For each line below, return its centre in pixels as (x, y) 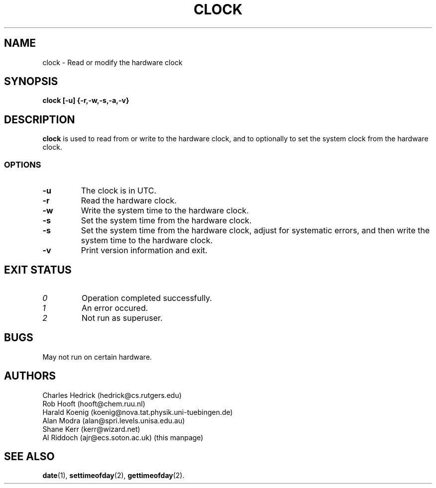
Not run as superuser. (122, 318)
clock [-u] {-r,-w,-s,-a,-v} (86, 100)
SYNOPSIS (31, 82)
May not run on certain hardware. (97, 357)
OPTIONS (23, 164)
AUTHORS (30, 376)
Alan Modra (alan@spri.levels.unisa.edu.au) (114, 420)
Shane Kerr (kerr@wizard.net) (91, 429)
